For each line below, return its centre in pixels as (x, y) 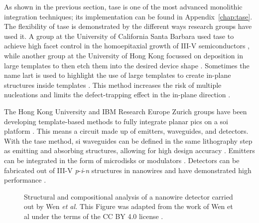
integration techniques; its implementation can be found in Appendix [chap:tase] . (128, 16)
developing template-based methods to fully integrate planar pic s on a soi (116, 121)
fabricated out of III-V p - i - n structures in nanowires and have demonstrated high (128, 170)
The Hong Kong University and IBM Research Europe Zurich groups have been (126, 111)
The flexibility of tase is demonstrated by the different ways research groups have (128, 26)
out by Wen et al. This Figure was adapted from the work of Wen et (129, 206)
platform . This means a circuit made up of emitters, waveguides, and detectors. (126, 131)
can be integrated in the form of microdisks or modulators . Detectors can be (122, 160)
